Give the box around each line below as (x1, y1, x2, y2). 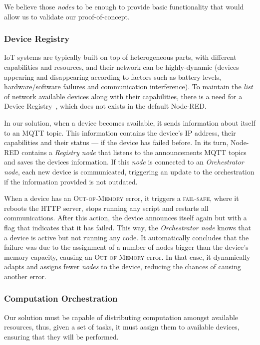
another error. (4, 271, 46, 281)
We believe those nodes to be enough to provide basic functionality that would (4, 1, 244, 11)
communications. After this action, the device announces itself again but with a (4, 212, 247, 223)
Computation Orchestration (4, 292, 118, 305)
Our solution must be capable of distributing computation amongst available (4, 312, 239, 322)
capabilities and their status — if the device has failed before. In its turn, (4, 137, 229, 148)
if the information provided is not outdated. (4, 176, 138, 186)
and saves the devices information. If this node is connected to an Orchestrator (4, 157, 244, 167)
